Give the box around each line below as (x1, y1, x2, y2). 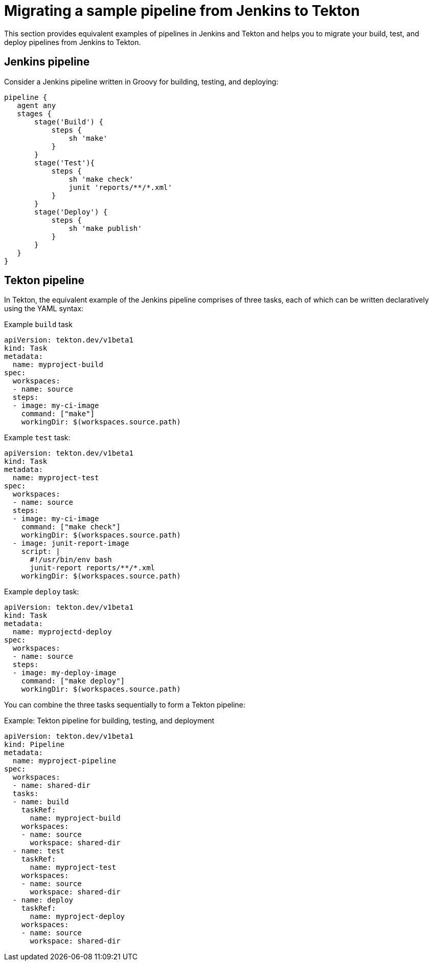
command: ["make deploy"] (21, 677, 125, 685)
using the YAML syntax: (4, 304, 84, 313)
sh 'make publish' (69, 224, 142, 232)
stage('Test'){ (34, 158, 95, 167)
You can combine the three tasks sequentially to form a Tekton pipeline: (4, 700, 245, 710)
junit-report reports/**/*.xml (30, 564, 155, 572)
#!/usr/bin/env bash (30, 555, 112, 564)
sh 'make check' (69, 175, 133, 183)
